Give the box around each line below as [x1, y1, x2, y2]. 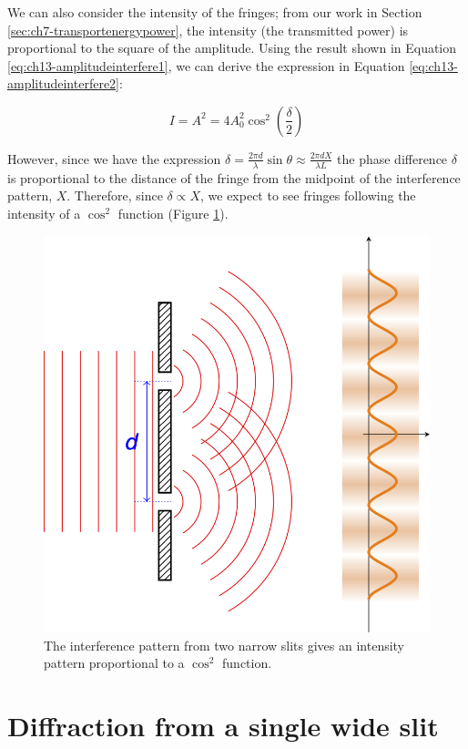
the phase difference [337, 149, 448, 168]
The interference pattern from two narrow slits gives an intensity [44, 635, 405, 654]
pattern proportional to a [44, 653, 185, 672]
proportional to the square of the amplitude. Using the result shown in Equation [7, 38, 457, 57]
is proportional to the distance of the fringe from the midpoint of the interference [7, 168, 461, 187]
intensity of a [7, 203, 81, 222]
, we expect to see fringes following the [199, 186, 416, 205]
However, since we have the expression [7, 149, 221, 168]
